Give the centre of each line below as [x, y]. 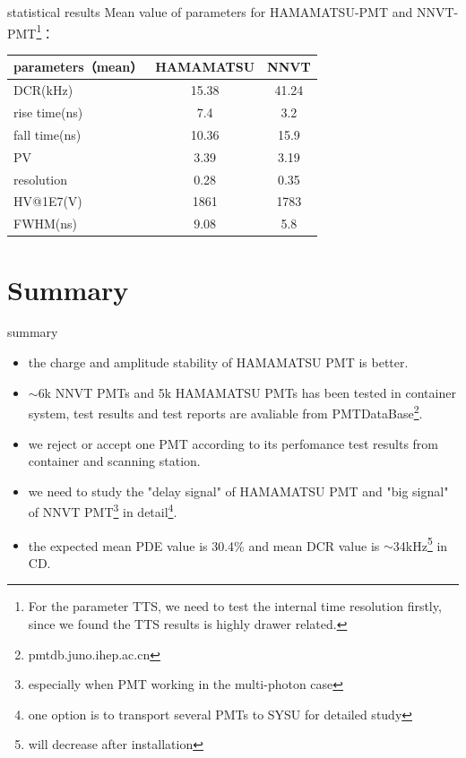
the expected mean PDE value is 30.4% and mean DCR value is [204, 545]
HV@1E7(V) [48, 201]
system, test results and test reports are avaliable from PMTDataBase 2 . [225, 412]
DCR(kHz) [43, 90]
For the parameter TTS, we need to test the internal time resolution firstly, [235, 606]
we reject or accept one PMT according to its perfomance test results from [233, 443]
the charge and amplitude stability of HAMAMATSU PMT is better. [218, 362]
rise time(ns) [48, 112]
